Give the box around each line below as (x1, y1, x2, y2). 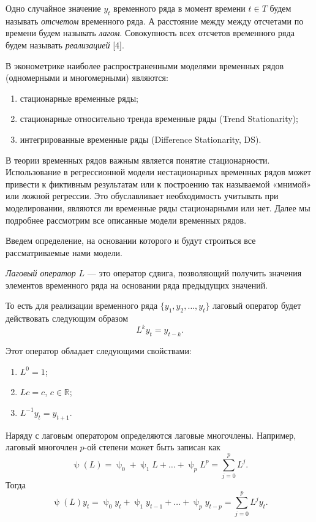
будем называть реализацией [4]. (6, 38, 124, 51)
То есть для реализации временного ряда (6, 299, 158, 312)
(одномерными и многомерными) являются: (6, 71, 168, 84)
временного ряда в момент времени (113, 2, 246, 14)
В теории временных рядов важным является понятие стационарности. (6, 153, 270, 166)
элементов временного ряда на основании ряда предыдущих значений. (6, 278, 268, 291)
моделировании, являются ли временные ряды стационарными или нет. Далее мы (6, 201, 310, 214)
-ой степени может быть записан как (84, 441, 220, 453)
